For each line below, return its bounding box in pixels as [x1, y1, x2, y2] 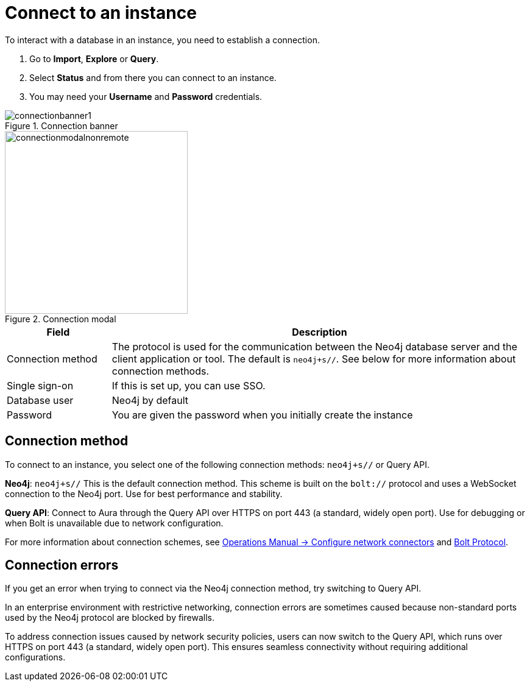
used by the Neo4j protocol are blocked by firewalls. [5, 612, 214, 623]
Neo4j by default [111, 394, 189, 406]
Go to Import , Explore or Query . [29, 53, 159, 64]
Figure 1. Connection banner [5, 120, 118, 131]
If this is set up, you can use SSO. [111, 379, 266, 392]
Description [292, 325, 347, 338]
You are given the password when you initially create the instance [111, 408, 413, 421]
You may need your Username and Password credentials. [29, 91, 263, 102]
